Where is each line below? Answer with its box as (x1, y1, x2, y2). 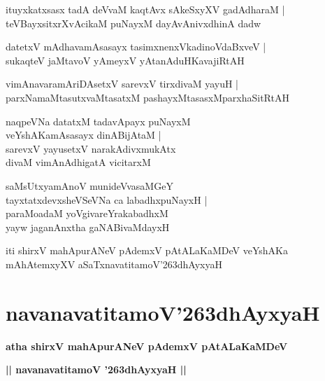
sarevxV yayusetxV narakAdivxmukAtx (6, 141, 176, 155)
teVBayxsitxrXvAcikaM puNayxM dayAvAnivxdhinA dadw (6, 15, 261, 30)
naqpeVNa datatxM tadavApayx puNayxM (6, 113, 191, 128)
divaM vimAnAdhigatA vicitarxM (6, 155, 151, 169)
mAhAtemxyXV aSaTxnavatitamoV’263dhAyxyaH (6, 256, 222, 271)
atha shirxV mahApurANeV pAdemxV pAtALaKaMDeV (6, 338, 288, 353)
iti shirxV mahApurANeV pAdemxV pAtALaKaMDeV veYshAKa (6, 243, 288, 258)
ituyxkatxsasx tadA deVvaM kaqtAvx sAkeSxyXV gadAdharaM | (6, 2, 285, 16)
